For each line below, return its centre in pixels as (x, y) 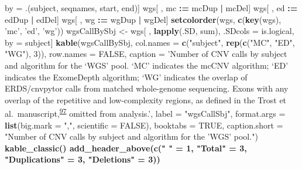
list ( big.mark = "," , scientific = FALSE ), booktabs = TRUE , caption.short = (144, 125)
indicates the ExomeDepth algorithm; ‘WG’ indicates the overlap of (126, 77)
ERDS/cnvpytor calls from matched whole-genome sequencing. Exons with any (147, 88)
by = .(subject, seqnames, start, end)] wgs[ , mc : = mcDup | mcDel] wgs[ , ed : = (151, 8)
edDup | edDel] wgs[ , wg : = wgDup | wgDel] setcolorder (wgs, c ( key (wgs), (143, 19)
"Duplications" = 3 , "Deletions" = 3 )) (83, 159)
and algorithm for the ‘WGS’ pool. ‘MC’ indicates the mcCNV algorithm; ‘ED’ (147, 65)
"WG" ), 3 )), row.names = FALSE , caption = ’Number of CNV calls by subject (146, 54)
